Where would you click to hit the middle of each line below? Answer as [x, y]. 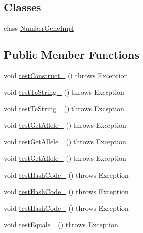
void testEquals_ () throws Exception [61, 224]
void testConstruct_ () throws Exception [66, 75]
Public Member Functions [71, 55]
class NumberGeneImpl [39, 28]
